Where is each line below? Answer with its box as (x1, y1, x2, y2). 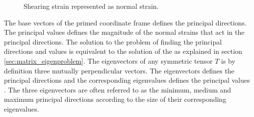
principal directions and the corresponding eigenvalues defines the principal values (4, 75, 250, 85)
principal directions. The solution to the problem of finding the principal (4, 36, 222, 47)
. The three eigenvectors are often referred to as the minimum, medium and (4, 84, 231, 94)
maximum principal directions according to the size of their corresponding (4, 94, 227, 104)
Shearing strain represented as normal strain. (24, 1, 159, 11)
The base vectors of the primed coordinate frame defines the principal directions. (4, 17, 247, 27)
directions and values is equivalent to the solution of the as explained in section (4, 46, 242, 56)
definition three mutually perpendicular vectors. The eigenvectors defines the (4, 65, 234, 75)
